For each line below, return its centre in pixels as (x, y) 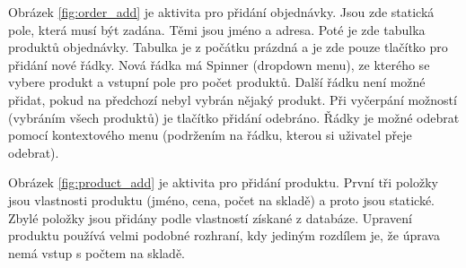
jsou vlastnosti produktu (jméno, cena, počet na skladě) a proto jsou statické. (222, 199)
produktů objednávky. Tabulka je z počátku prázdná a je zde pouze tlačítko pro (228, 47)
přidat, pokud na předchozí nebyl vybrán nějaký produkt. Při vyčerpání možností (233, 99)
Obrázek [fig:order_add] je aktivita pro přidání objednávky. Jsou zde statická (221, 12)
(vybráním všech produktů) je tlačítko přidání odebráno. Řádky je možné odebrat (234, 117)
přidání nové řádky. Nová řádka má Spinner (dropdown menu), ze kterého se (219, 64)
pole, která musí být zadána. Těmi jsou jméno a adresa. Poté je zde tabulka (217, 29)
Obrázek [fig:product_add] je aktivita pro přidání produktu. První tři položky (223, 182)
